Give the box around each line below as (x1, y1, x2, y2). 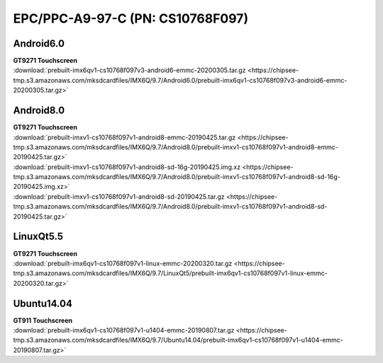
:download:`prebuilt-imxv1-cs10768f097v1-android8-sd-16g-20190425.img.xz (13, 163, 241, 171)
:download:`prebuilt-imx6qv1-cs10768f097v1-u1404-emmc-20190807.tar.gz (13, 326, 235, 335)
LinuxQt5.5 (13, 231, 64, 243)
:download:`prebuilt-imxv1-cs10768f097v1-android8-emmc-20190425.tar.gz (13, 133, 236, 142)
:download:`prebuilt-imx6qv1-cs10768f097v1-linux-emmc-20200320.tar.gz (13, 259, 233, 267)
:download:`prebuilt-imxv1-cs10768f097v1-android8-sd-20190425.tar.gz (13, 192, 225, 201)
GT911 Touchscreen (13, 316, 73, 325)
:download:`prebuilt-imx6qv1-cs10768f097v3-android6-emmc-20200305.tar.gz (13, 66, 246, 74)
